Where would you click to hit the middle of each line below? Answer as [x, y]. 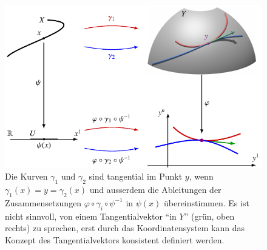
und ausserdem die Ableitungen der [155, 189]
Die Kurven [26, 176]
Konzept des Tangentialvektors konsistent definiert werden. [115, 239]
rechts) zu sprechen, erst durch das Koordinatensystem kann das [125, 228]
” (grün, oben [209, 216]
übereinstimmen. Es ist [206, 202]
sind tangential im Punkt [136, 176]
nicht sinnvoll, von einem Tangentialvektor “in [91, 216]
